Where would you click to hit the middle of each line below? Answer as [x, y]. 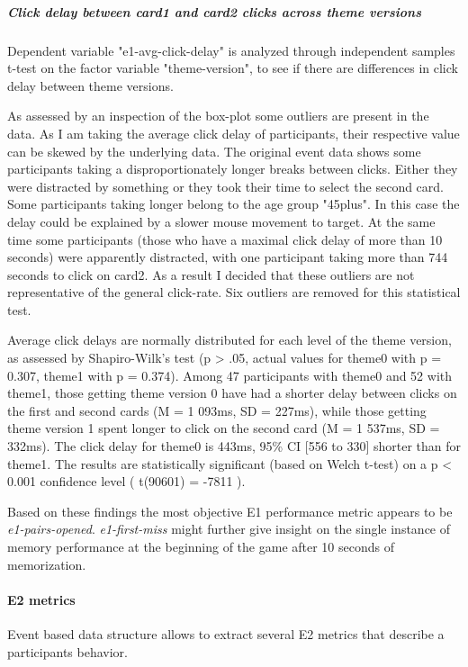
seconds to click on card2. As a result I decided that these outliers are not [211, 274]
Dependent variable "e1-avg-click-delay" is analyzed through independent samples [231, 50]
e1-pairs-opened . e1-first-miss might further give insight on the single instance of [229, 529]
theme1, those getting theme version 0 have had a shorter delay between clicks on [232, 393]
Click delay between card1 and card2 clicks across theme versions [214, 11]
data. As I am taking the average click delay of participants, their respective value [234, 133]
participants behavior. [67, 651]
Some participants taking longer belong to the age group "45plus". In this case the [234, 204]
